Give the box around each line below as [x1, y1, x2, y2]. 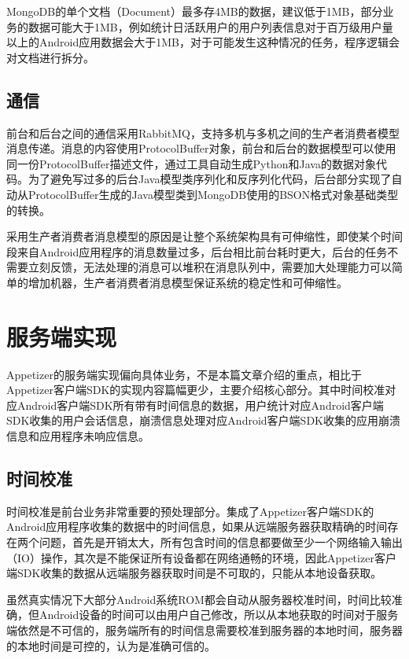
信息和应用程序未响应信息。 [6, 428, 149, 444]
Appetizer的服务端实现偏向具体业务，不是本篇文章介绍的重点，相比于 [6, 366, 362, 382]
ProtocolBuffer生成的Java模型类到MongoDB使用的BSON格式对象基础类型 [28, 186, 399, 202]
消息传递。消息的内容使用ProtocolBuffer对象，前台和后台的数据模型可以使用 [6, 140, 396, 156]
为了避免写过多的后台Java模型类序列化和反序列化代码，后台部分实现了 [28, 171, 392, 187]
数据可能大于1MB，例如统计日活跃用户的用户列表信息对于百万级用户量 [28, 18, 393, 35]
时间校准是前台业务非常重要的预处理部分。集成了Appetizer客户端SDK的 [6, 503, 374, 519]
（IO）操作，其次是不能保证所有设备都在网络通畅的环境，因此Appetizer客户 [6, 549, 396, 565]
